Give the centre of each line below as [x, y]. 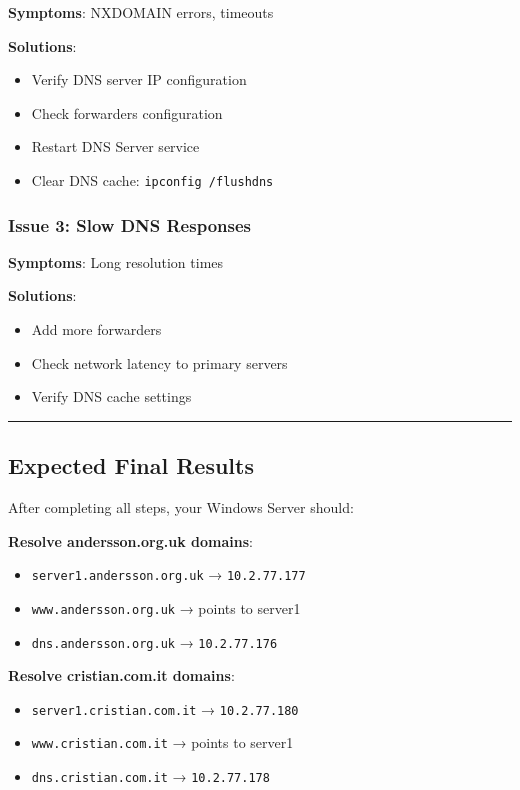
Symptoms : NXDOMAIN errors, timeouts [141, 12]
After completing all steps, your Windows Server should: [181, 507]
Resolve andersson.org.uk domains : [130, 540]
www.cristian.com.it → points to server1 [162, 742]
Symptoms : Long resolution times [116, 261]
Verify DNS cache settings [111, 396]
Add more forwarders [96, 329]
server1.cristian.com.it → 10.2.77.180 [165, 708]
